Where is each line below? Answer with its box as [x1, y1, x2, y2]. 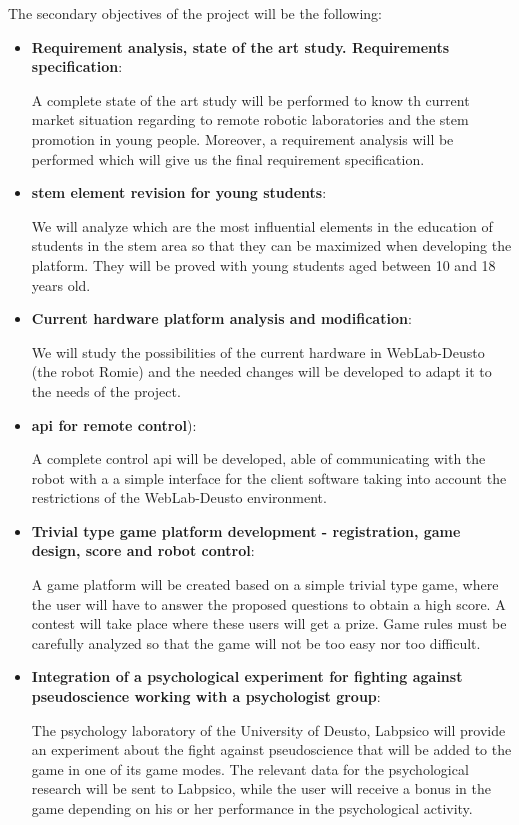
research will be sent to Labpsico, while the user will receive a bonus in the [31, 778, 491, 799]
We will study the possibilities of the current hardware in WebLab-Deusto [31, 341, 485, 362]
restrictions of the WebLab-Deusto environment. [31, 487, 327, 508]
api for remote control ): [31, 414, 197, 435]
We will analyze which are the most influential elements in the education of [31, 215, 493, 236]
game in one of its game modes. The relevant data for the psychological [31, 758, 469, 779]
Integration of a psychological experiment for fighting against [31, 666, 463, 687]
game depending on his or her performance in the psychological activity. [31, 798, 473, 818]
